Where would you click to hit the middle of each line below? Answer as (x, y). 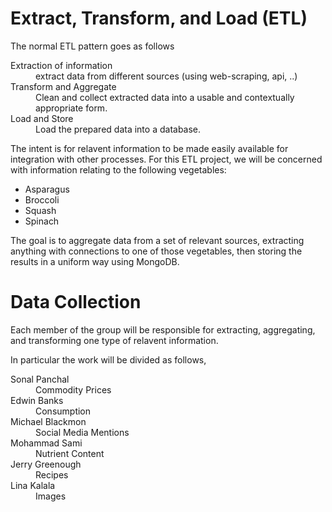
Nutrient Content (70, 453)
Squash (40, 210)
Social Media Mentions (82, 432)
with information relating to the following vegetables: (118, 169)
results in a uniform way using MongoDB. (95, 261)
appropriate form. (71, 108)
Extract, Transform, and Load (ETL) (159, 18)
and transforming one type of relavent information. (114, 340)
